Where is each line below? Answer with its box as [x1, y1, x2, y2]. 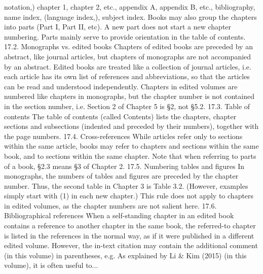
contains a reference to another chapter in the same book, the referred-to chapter [4, 220, 256, 231]
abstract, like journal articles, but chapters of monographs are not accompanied [4, 51, 251, 61]
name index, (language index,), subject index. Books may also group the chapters [4, 11, 257, 22]
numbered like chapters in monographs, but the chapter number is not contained [4, 91, 254, 101]
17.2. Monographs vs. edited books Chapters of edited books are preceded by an [4, 41, 253, 52]
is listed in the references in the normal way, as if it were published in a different [4, 230, 254, 241]
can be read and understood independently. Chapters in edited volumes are [4, 81, 238, 91]
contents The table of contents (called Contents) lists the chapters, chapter [4, 111, 237, 121]
